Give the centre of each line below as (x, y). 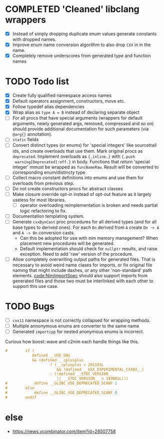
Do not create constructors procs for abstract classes (68, 188)
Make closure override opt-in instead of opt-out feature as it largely (82, 194)
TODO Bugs (30, 307)
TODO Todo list (37, 82)
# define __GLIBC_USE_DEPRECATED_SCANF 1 (61, 383)
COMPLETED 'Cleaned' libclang (72, 9)
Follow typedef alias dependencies (48, 107)
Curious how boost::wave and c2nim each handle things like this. (72, 342)
